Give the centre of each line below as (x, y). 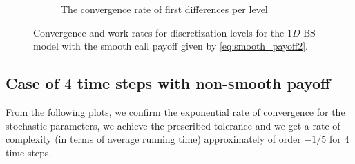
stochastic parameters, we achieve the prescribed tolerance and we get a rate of (173, 125)
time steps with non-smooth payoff (204, 83)
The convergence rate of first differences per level (164, 9)
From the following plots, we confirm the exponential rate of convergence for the (175, 111)
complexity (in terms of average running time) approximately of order (153, 139)
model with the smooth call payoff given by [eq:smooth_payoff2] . (171, 46)
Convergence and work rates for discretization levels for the (159, 32)
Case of (32, 83)
